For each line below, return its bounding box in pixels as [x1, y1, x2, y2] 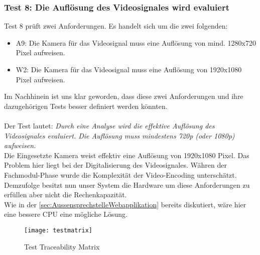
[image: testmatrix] [24, 226, 93, 234]
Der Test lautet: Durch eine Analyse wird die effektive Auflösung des [4, 120, 215, 131]
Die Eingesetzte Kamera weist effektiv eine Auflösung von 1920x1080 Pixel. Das [4, 150, 249, 160]
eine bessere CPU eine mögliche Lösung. [4, 209, 128, 219]
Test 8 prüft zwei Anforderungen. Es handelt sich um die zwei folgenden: [4, 21, 228, 31]
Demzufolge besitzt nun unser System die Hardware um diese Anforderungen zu [4, 179, 250, 190]
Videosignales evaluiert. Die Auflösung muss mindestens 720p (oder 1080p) [4, 130, 235, 141]
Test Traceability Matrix [24, 241, 100, 251]
